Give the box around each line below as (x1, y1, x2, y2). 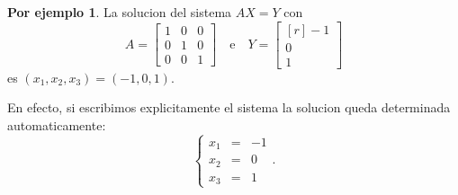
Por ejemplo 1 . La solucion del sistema (7, 3, 232, 21)
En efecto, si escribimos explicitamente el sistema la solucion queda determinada (7, 98, 451, 117)
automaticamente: (7, 115, 106, 134)
